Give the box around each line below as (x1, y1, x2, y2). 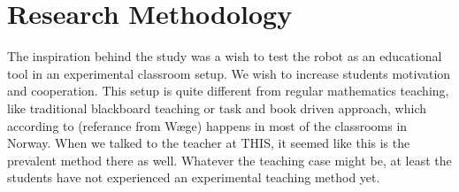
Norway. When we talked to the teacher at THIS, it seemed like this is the (7, 134, 410, 152)
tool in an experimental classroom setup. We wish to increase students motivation (7, 64, 451, 82)
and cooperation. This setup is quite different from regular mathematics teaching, (7, 81, 449, 100)
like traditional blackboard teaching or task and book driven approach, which (7, 98, 427, 117)
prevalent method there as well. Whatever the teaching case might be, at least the (7, 150, 452, 169)
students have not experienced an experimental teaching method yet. (7, 168, 380, 187)
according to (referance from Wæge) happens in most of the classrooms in (7, 116, 408, 134)
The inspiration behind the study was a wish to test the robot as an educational (7, 47, 442, 65)
